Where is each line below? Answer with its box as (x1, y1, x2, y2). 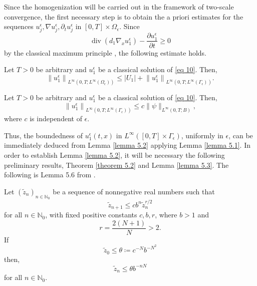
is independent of (30, 113, 82, 124)
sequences (4, 21, 34, 32)
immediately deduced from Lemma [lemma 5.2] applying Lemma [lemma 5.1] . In (4, 140, 250, 150)
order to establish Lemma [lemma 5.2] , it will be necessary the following (4, 149, 225, 160)
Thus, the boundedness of (4, 130, 83, 140)
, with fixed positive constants (45, 209, 137, 220)
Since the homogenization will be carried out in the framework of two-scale (4, 2, 234, 12)
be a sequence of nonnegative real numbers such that (53, 186, 215, 196)
